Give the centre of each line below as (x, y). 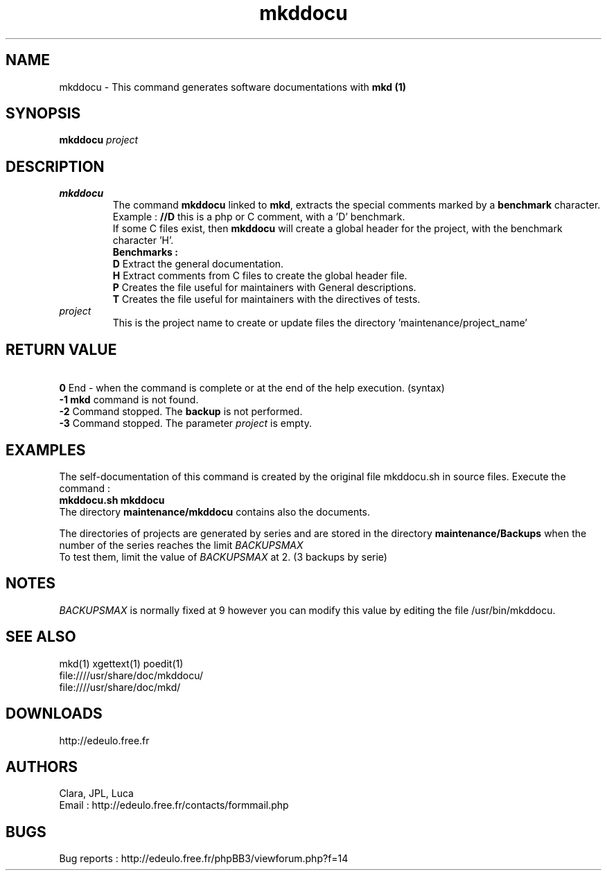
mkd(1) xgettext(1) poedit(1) (121, 663)
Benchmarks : (145, 252)
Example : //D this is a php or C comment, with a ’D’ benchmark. (259, 217)
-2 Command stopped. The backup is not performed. (181, 412)
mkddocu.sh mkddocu (112, 500)
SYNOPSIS (43, 114)
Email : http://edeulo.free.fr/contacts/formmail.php (174, 805)
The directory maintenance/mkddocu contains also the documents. (215, 511)
